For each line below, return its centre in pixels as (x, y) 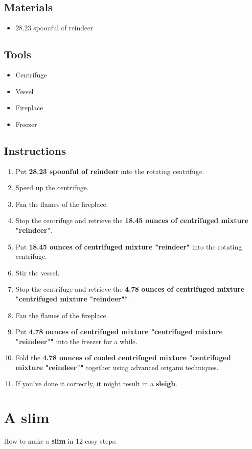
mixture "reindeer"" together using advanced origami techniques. (117, 367)
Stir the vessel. (37, 272)
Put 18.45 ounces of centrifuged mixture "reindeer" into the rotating (129, 246)
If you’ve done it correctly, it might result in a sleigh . (96, 384)
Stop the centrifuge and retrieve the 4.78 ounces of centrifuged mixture (130, 289)
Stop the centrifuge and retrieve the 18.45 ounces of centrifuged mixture (132, 220)
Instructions (35, 150)
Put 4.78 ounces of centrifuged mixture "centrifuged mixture (119, 332)
